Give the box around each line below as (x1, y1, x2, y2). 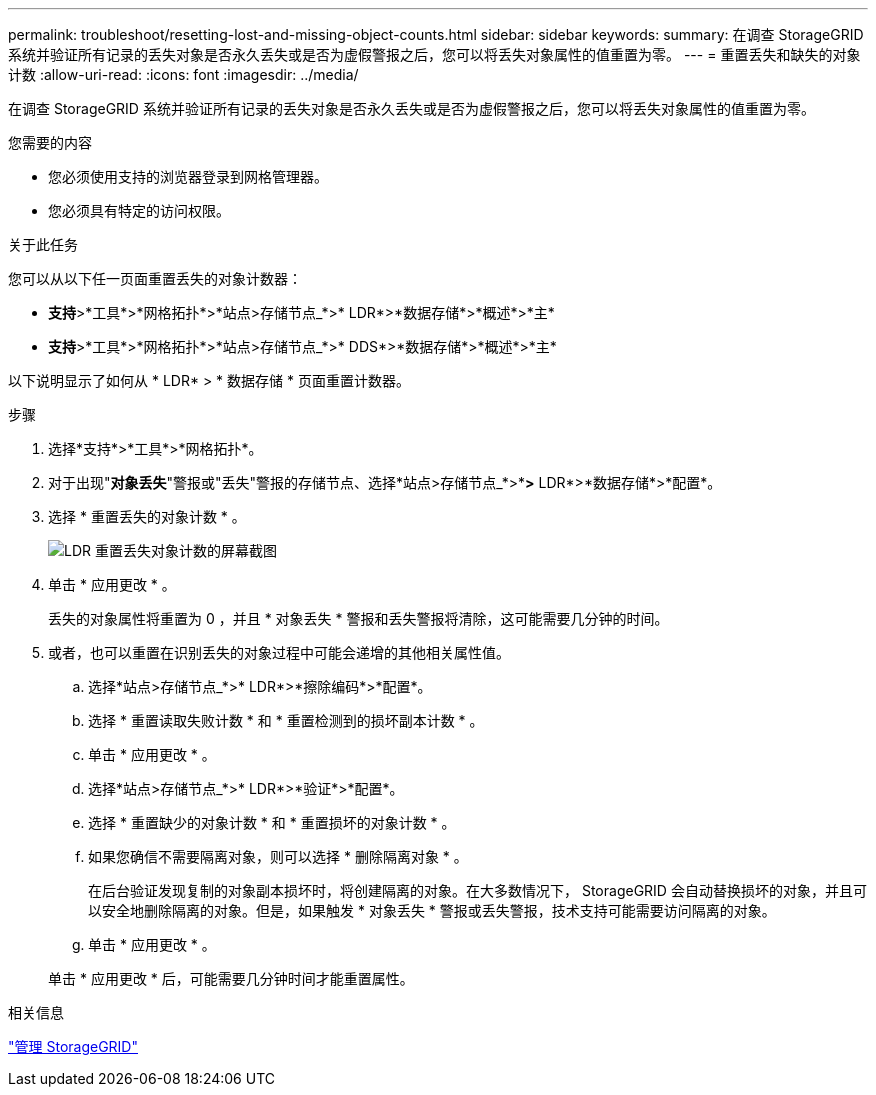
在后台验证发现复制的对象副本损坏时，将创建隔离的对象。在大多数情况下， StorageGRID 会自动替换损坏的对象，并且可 (88, 882, 867, 899)
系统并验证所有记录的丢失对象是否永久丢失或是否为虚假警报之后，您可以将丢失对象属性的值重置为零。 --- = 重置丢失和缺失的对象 (8, 46, 861, 63)
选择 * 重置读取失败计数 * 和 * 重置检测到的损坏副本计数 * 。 (88, 712, 484, 729)
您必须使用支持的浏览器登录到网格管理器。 (48, 168, 328, 185)
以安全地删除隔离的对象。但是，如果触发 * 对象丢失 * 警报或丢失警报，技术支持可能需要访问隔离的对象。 (88, 902, 776, 919)
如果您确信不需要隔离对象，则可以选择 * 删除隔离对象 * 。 (88, 848, 468, 865)
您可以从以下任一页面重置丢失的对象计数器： (8, 270, 302, 287)
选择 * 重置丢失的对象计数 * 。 (48, 508, 246, 525)
